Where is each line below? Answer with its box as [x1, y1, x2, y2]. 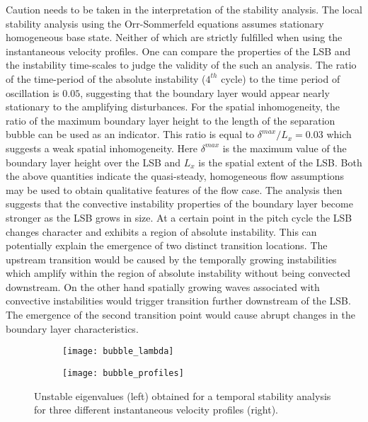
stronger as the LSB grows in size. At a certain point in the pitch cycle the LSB [6, 210, 352, 224]
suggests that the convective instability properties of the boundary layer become [6, 196, 353, 211]
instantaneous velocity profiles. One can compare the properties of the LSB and [6, 43, 351, 58]
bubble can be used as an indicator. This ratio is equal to [6, 127, 255, 142]
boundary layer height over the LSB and [6, 154, 181, 169]
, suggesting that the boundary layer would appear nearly [80, 85, 330, 100]
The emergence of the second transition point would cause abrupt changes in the [6, 307, 355, 322]
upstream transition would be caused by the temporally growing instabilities [6, 251, 337, 266]
